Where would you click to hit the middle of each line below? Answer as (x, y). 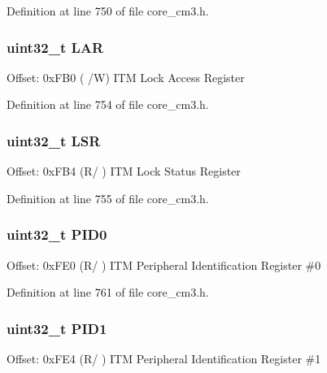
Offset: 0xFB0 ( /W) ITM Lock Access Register (126, 77)
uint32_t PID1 (57, 328)
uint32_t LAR (55, 47)
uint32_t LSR (54, 140)
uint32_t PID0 (57, 234)
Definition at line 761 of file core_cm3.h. (108, 292)
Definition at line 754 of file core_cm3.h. (108, 104)
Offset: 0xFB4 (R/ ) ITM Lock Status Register (124, 171)
